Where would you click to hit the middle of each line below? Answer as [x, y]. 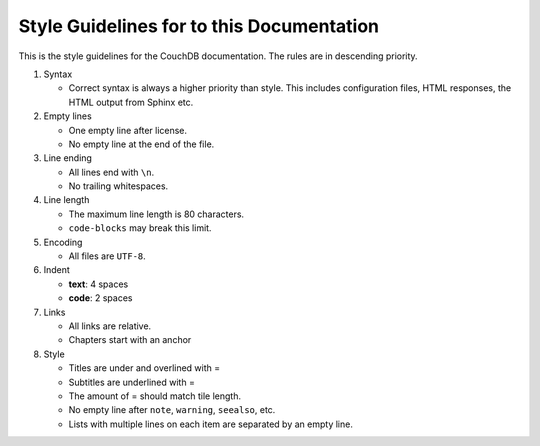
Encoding [63, 242]
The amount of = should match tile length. [155, 396]
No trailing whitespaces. [118, 186]
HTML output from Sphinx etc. [131, 102]
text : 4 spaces [98, 284]
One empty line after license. [128, 130]
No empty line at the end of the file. [141, 144]
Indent [56, 270]
